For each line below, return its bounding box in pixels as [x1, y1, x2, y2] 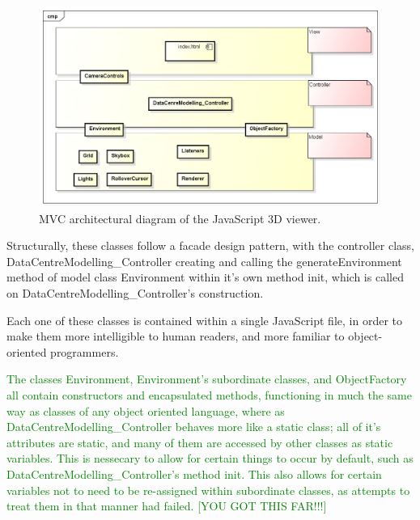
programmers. [50, 343, 119, 360]
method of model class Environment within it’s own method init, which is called [6, 268, 404, 285]
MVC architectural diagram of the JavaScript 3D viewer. [39, 209, 321, 226]
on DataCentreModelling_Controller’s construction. [6, 284, 264, 301]
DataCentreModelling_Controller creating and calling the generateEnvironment [6, 252, 402, 269]
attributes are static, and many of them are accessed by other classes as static [6, 433, 393, 450]
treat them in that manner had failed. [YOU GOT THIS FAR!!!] [6, 497, 327, 514]
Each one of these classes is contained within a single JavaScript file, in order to [6, 311, 402, 328]
